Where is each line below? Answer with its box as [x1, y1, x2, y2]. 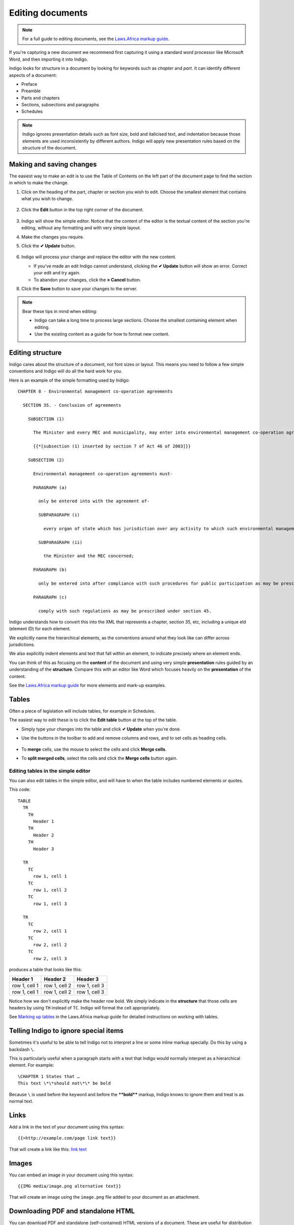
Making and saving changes [9, 160, 97, 169]
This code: [9, 786, 31, 792]
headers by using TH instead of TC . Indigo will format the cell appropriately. [9, 1004, 161, 1010]
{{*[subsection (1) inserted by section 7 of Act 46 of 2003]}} [33, 443, 191, 449]
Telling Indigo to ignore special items [9, 1027, 124, 1035]
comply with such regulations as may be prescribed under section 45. [38, 608, 212, 613]
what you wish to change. [21, 196, 73, 202]
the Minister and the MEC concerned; [43, 553, 134, 559]
